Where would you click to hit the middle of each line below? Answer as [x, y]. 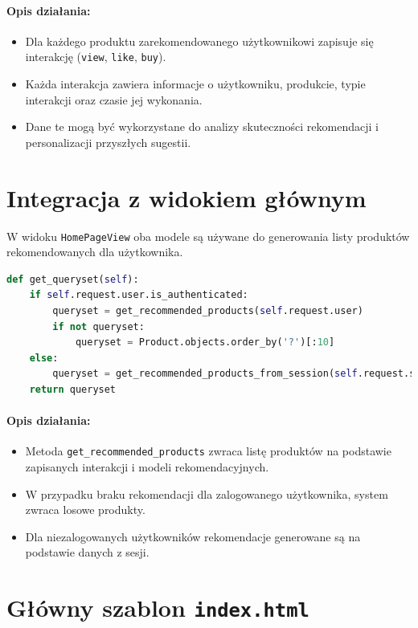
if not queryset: [98, 326]
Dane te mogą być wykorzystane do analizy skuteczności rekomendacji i [202, 126]
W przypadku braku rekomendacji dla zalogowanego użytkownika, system [207, 493]
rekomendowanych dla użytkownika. [95, 252]
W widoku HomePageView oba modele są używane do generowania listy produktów [208, 236]
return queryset [73, 389]
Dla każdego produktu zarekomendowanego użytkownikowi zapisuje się [199, 41]
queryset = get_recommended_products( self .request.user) [208, 310]
